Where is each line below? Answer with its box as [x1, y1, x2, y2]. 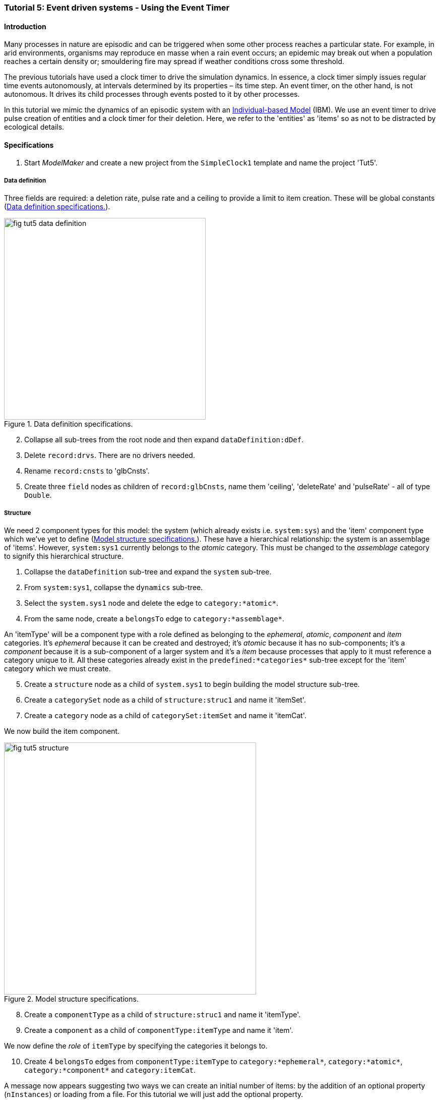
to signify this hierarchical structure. [4, 552, 123, 560]
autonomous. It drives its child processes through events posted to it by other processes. [4, 90, 300, 99]
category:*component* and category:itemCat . [24, 1066, 196, 1074]
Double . [24, 491, 52, 500]
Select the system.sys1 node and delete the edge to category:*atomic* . [24, 599, 279, 607]
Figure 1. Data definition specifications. [4, 420, 133, 429]
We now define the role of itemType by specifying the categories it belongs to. [4, 1041, 268, 1050]
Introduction [4, 22, 46, 31]
